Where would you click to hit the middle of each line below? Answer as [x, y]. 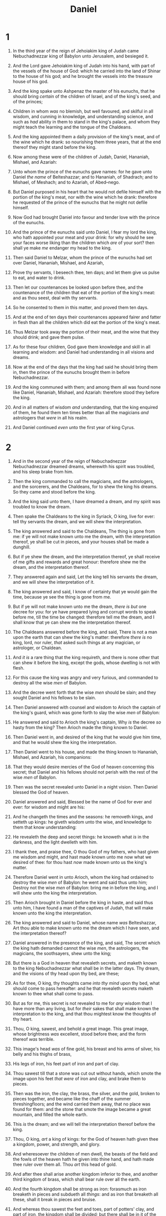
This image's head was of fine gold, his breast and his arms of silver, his [86, 1049]
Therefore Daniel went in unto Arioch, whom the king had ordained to [83, 877]
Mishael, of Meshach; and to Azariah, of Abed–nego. [66, 182]
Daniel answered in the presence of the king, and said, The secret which [86, 943]
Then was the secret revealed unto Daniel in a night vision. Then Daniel [85, 787]
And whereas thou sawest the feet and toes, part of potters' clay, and [83, 1209]
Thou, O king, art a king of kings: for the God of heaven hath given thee [85, 1139]
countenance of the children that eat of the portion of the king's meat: [84, 292]
